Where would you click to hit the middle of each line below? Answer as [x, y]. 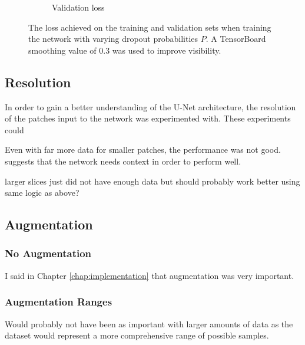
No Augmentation [48, 253]
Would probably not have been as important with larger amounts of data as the [149, 323]
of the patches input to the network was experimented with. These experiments [148, 118]
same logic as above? [42, 193]
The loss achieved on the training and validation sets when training [150, 27]
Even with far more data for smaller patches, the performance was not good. [143, 149]
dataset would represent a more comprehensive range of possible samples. [137, 335]
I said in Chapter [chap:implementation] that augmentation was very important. [150, 275]
